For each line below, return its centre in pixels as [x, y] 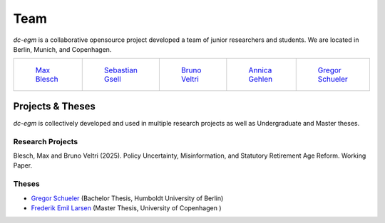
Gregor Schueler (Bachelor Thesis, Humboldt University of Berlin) [127, 198]
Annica [260, 70]
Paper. [22, 165]
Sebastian [121, 70]
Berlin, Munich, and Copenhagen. [62, 49]
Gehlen [261, 80]
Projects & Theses [55, 106]
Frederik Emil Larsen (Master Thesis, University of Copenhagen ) [126, 208]
